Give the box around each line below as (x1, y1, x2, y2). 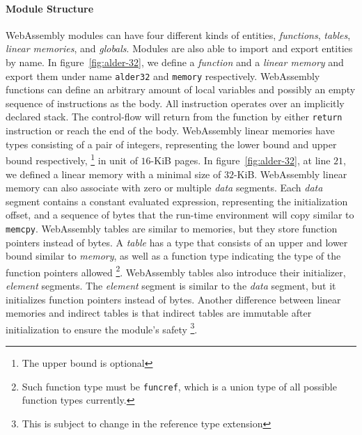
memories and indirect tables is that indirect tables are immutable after (6, 306, 312, 320)
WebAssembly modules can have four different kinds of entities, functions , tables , (6, 27, 351, 42)
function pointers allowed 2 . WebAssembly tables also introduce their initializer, (6, 262, 346, 279)
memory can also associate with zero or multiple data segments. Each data (6, 180, 323, 195)
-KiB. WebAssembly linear (233, 166, 347, 181)
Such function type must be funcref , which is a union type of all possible (22, 379, 337, 393)
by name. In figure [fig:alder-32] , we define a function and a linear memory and (6, 54, 344, 69)
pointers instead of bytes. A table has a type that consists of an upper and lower (6, 235, 348, 249)
